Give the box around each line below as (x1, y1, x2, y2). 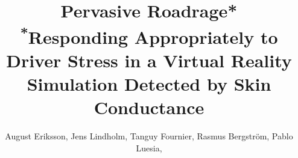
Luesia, (136, 141, 162, 154)
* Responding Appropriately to (20, 22, 278, 49)
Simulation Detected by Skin (27, 71, 271, 96)
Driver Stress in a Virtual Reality (6, 47, 292, 72)
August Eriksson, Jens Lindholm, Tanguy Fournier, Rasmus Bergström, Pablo (5, 130, 293, 142)
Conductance (94, 95, 204, 120)
